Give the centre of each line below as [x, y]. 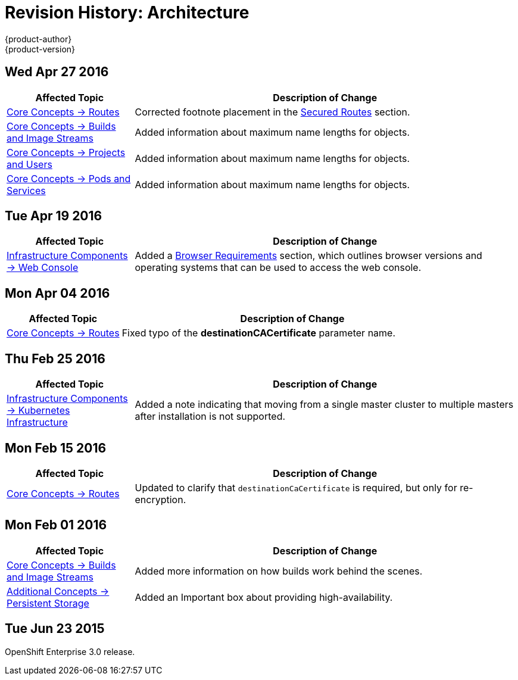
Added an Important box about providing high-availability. [264, 597]
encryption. [160, 499]
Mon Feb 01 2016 [56, 525]
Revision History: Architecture [127, 13]
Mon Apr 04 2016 [57, 293]
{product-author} [38, 39]
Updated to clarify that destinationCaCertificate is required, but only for [296, 487]
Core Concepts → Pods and [69, 178]
